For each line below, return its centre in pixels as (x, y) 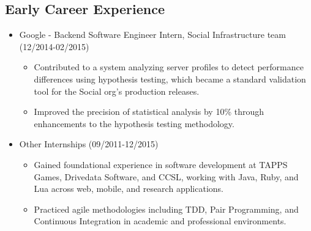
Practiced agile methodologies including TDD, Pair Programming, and (166, 209)
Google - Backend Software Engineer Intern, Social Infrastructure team (152, 35)
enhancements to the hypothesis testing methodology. (134, 123)
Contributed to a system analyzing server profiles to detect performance (169, 67)
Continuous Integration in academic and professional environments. (160, 221)
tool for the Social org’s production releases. (117, 91)
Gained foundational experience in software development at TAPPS (161, 164)
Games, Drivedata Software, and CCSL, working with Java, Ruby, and (166, 176)
